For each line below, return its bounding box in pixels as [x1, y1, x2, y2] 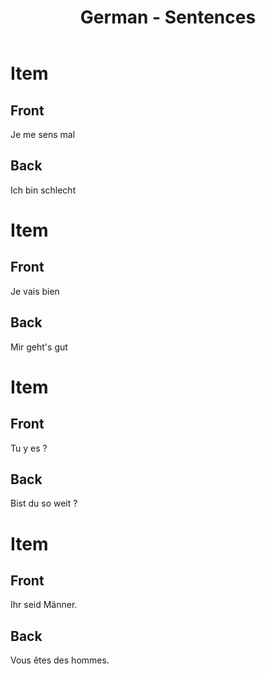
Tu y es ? [10, 442, 48, 454]
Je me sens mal [10, 129, 76, 140]
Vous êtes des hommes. [10, 654, 110, 666]
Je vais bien [10, 285, 60, 297]
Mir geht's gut [10, 341, 68, 353]
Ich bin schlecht [10, 184, 77, 196]
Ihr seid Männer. [10, 599, 78, 611]
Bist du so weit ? [10, 497, 78, 510]
